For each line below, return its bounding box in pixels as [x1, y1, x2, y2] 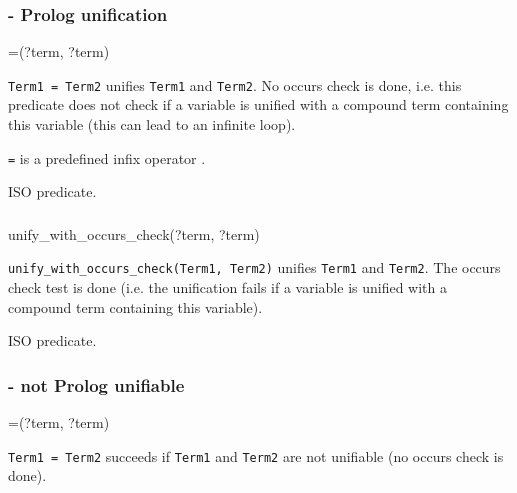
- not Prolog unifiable [8, 372, 185, 397]
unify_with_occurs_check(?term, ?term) [8, 223, 260, 244]
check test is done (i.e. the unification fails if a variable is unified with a [8, 277, 448, 298]
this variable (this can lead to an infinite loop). [8, 114, 296, 135]
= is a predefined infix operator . [8, 147, 206, 168]
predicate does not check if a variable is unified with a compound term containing [8, 94, 509, 115]
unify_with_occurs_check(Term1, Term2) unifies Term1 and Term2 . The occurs [8, 257, 501, 278]
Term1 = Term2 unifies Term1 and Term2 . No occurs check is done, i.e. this [8, 74, 462, 95]
